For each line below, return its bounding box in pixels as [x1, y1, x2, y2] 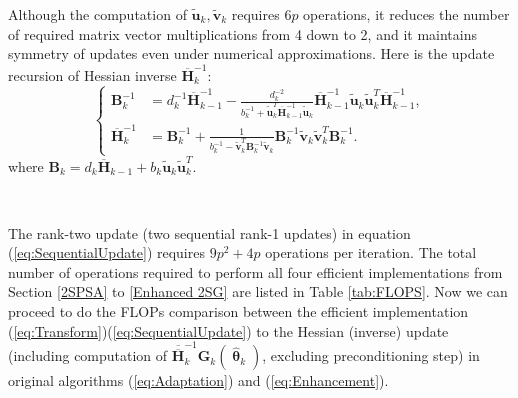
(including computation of [8, 345, 168, 366]
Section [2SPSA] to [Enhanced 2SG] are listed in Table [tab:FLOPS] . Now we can [8, 281, 508, 302]
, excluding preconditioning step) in [262, 345, 480, 366]
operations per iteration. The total [265, 242, 477, 263]
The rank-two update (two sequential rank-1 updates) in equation [8, 222, 411, 243]
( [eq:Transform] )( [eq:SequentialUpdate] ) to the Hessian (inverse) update [8, 320, 449, 341]
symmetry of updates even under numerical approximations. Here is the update [8, 43, 495, 64]
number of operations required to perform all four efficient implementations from [8, 261, 503, 282]
